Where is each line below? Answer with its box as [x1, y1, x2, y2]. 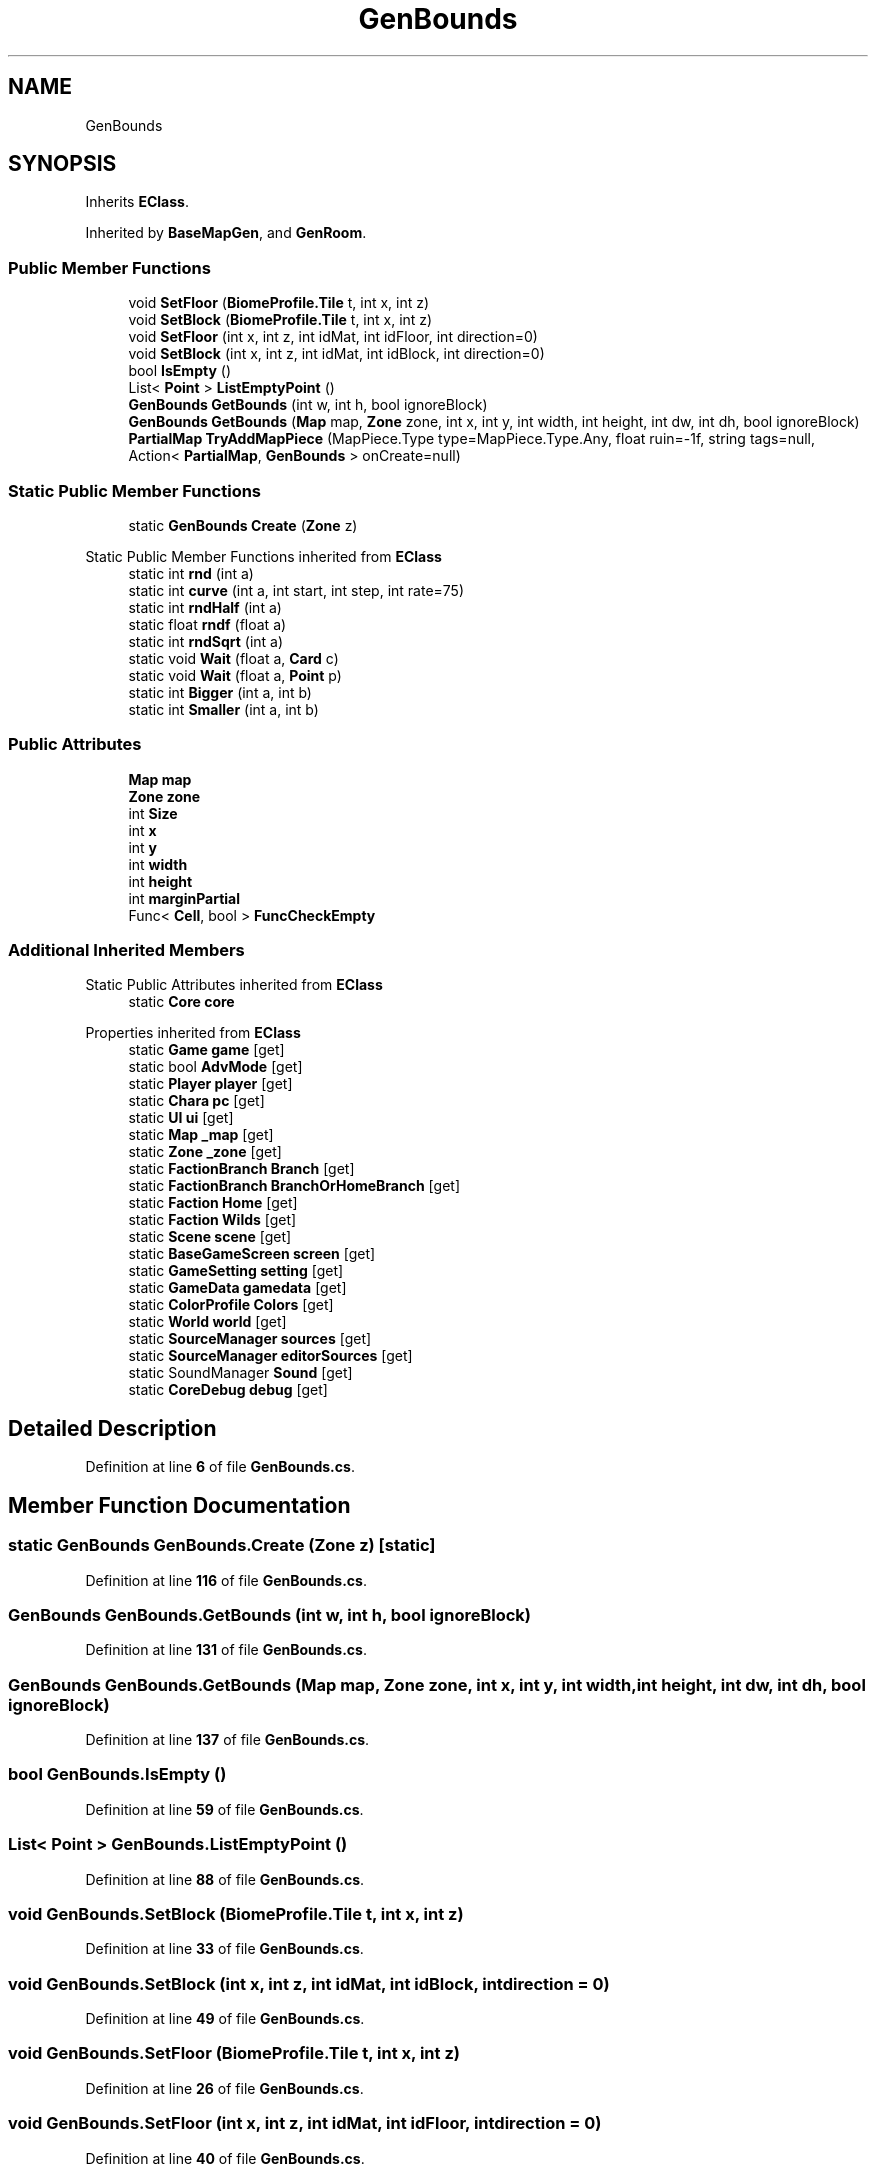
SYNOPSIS [8, 151, 117, 177]
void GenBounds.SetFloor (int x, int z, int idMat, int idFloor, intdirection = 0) [8, 2113, 602, 2134]
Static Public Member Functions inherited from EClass [85, 547, 442, 565]
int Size [128, 804, 178, 822]
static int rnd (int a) [128, 564, 254, 582]
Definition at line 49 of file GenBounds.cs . [85, 2010, 365, 2027]
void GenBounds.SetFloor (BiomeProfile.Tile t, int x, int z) [8, 2043, 460, 2064]
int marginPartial [128, 889, 241, 907]
